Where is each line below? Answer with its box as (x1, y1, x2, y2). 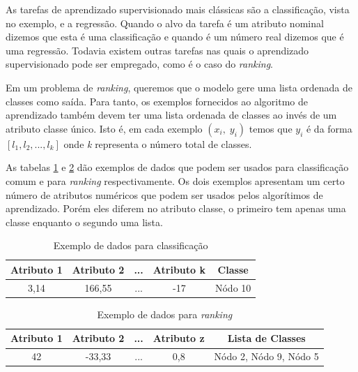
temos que (249, 121, 293, 135)
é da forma (306, 121, 352, 135)
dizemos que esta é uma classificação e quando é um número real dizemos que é (6, 29, 344, 44)
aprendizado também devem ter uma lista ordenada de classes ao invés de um (6, 107, 337, 122)
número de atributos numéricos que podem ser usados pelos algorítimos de (6, 187, 323, 202)
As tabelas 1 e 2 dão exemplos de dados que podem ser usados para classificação (6, 160, 349, 174)
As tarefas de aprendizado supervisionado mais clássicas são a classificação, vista (6, 2, 350, 16)
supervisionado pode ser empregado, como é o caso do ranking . (6, 57, 274, 71)
